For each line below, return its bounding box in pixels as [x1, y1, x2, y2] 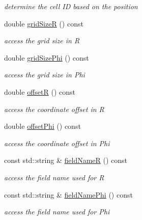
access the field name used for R [4, 172, 104, 182]
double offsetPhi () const [4, 121, 81, 131]
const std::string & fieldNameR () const [4, 155, 128, 166]
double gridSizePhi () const [4, 52, 89, 63]
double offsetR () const [4, 86, 75, 97]
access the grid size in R [4, 35, 80, 46]
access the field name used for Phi [4, 206, 110, 217]
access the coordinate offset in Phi [4, 137, 110, 148]
